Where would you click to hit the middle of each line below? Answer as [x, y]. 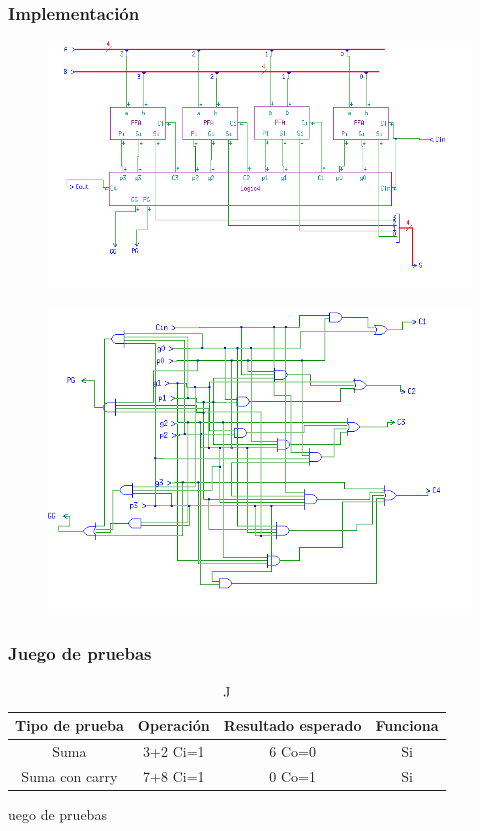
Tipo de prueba [69, 725]
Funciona [407, 725]
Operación [173, 725]
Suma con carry [69, 775]
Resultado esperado [292, 725]
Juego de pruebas [80, 653]
